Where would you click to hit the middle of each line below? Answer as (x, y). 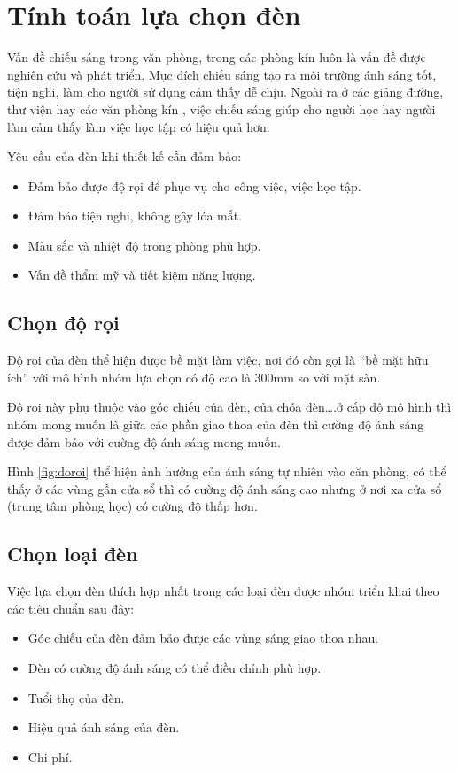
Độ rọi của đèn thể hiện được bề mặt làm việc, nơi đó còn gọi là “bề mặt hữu (218, 360)
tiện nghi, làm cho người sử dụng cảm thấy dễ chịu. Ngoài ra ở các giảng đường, (225, 92)
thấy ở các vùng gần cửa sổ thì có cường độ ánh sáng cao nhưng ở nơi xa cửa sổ (225, 488)
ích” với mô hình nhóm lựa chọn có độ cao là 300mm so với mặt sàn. (194, 377)
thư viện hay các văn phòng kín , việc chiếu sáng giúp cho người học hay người (221, 108)
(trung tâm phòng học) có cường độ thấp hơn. (132, 506)
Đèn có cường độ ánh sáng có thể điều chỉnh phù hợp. (175, 668)
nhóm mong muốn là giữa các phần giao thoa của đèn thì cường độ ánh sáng (216, 425)
